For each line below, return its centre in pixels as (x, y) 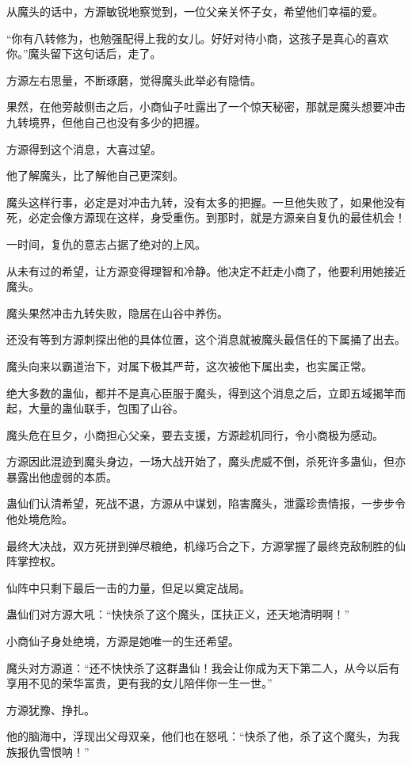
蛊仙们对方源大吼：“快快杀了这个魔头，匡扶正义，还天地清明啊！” (178, 614)
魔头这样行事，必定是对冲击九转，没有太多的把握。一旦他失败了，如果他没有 (206, 202)
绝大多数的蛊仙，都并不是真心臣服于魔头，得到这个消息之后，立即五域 (189, 392)
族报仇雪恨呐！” (48, 752)
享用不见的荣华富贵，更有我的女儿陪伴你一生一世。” (139, 683)
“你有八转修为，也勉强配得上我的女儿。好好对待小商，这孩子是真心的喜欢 (198, 38)
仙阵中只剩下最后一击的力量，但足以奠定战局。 (128, 587)
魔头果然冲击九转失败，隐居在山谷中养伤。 (117, 312)
